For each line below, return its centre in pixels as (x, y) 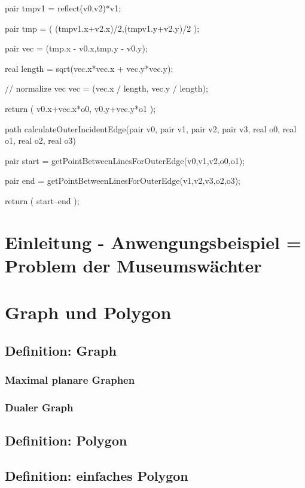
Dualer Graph (39, 407)
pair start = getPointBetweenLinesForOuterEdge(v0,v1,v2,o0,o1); (125, 160)
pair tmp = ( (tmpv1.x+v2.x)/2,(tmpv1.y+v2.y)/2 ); (102, 28)
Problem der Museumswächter (133, 265)
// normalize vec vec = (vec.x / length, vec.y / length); (106, 88)
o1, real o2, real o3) (41, 140)
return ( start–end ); (42, 200)
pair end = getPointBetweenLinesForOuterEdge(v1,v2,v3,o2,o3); (123, 181)
